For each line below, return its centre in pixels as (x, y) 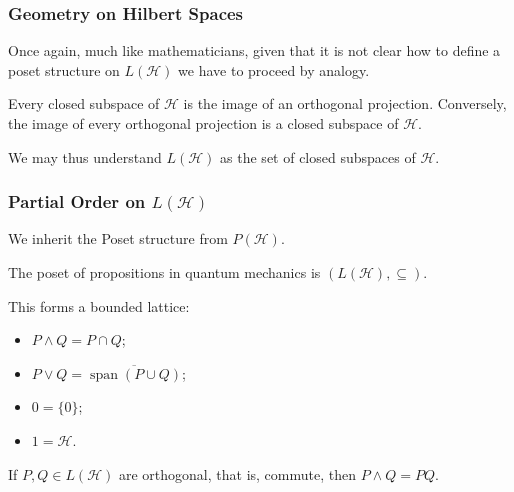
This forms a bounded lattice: (99, 305)
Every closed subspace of (84, 103)
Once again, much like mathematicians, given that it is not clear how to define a (254, 50)
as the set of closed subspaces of (318, 156)
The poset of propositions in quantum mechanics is (164, 272)
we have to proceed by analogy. (274, 69)
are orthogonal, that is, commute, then (237, 473)
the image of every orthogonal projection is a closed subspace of (203, 123)
